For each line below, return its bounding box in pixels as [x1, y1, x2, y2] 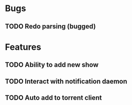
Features [5, 42, 41, 52]
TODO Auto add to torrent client [5, 93, 102, 102]
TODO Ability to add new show [5, 61, 99, 69]
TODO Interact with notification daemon [5, 77, 128, 85]
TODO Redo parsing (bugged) [5, 22, 96, 30]
